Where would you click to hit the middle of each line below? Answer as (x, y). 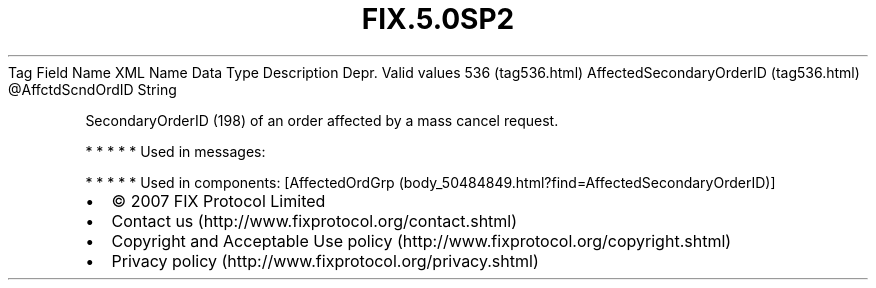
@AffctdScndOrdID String (92, 89)
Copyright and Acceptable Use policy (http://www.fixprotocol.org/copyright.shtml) (421, 240)
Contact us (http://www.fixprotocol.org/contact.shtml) (314, 220)
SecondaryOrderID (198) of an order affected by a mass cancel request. (322, 120)
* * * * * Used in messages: (175, 151)
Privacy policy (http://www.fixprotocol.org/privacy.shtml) (325, 260)
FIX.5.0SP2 (438, 19)
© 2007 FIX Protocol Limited (218, 200)
